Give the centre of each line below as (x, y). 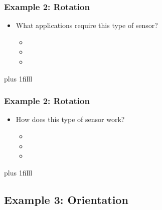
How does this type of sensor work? (70, 119)
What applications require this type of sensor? (87, 25)
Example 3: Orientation (66, 199)
